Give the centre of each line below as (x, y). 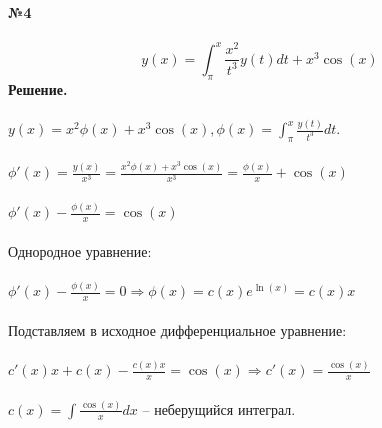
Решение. (38, 88)
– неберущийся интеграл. (219, 408)
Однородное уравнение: (80, 250)
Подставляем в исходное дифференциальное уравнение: (177, 329)
